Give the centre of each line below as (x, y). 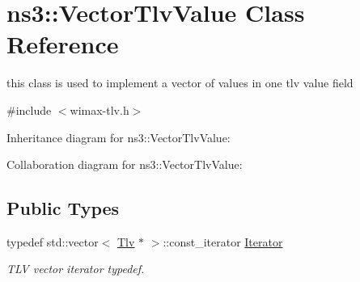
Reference (63, 44)
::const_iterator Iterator (223, 241)
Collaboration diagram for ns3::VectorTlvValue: (125, 164)
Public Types (63, 208)
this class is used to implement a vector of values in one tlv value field (180, 83)
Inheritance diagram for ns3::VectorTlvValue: (119, 137)
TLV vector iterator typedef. (76, 269)
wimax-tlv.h (100, 109)
